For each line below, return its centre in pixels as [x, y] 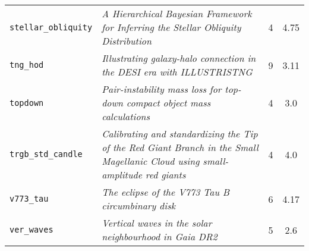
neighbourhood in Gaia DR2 [160, 236]
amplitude [122, 175]
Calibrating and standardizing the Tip [180, 134]
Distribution [127, 41]
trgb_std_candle [46, 154]
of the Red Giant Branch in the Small [180, 147]
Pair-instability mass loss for [162, 89]
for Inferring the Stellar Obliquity [171, 27]
